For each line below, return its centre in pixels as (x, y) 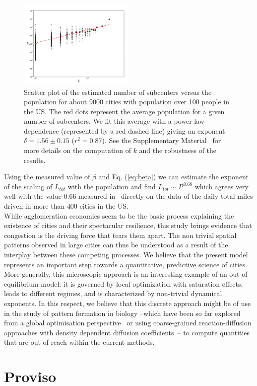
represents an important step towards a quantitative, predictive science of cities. (126, 264)
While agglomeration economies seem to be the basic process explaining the (119, 215)
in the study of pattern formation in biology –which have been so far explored (122, 313)
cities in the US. (104, 206)
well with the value (33, 196)
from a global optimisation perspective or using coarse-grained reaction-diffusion (128, 323)
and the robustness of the (178, 150)
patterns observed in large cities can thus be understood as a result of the (116, 245)
